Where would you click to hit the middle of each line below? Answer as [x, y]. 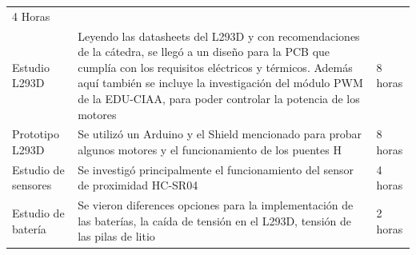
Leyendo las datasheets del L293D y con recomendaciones [219, 36]
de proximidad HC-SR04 [138, 185]
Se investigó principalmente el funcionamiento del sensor [216, 169]
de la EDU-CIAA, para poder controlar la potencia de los [219, 98]
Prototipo [36, 134]
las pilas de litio [116, 236]
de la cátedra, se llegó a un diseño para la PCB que [204, 52]
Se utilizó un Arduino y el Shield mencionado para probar [220, 134]
